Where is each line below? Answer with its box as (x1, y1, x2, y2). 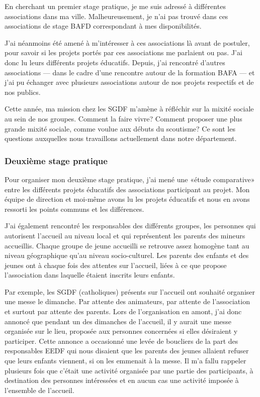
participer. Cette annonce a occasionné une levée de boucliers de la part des (5, 335, 238, 346)
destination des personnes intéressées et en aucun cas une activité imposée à (5, 375, 239, 385)
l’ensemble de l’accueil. (5, 384, 74, 395)
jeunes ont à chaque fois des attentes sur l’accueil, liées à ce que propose (5, 259, 227, 270)
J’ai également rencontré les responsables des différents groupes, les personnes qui (5, 220, 256, 231)
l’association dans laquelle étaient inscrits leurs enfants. (5, 270, 175, 280)
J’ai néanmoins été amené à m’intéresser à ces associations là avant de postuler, (5, 37, 250, 48)
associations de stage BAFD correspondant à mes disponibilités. (5, 21, 202, 31)
